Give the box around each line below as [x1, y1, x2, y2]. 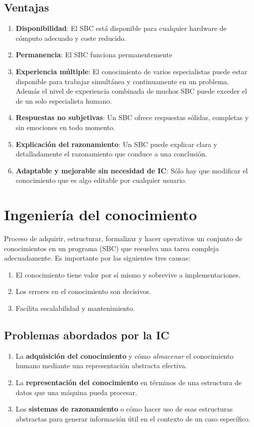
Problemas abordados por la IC [4, 327, 169, 342]
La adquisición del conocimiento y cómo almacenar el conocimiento [15, 350, 234, 361]
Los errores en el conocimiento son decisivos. [15, 286, 151, 296]
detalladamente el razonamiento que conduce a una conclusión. [15, 148, 207, 159]
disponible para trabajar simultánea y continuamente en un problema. [15, 76, 229, 86]
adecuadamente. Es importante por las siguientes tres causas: [4, 253, 190, 263]
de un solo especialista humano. [15, 95, 112, 106]
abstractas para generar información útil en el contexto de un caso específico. [15, 413, 251, 424]
